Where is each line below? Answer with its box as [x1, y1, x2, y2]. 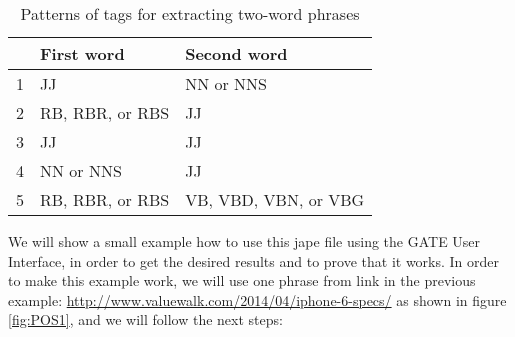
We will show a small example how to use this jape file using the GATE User [8, 231, 481, 251]
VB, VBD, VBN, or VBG [185, 188, 365, 211]
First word [40, 42, 125, 65]
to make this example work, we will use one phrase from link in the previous [8, 270, 476, 291]
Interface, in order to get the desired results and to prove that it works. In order [8, 250, 500, 271]
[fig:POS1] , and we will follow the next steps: [8, 309, 283, 330]
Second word [185, 42, 288, 65]
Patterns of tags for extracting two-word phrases [20, 2, 360, 25]
